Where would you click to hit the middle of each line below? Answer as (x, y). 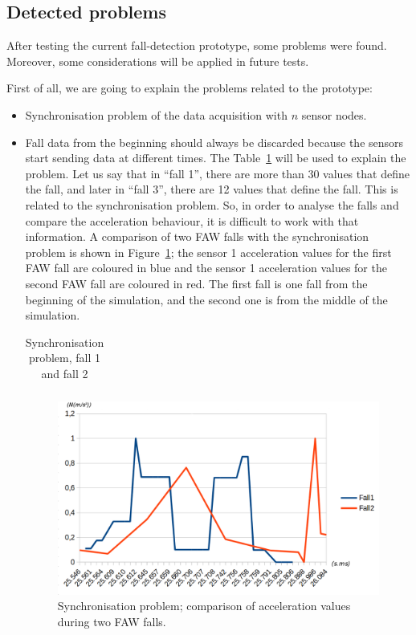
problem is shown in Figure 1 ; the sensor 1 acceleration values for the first (208, 252)
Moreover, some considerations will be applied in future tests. (158, 61)
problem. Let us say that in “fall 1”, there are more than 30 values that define (217, 173)
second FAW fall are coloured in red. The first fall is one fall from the (196, 283)
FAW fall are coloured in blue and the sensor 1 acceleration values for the (206, 268)
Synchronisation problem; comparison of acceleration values (204, 606)
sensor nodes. (334, 114)
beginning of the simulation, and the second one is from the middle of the (206, 299)
